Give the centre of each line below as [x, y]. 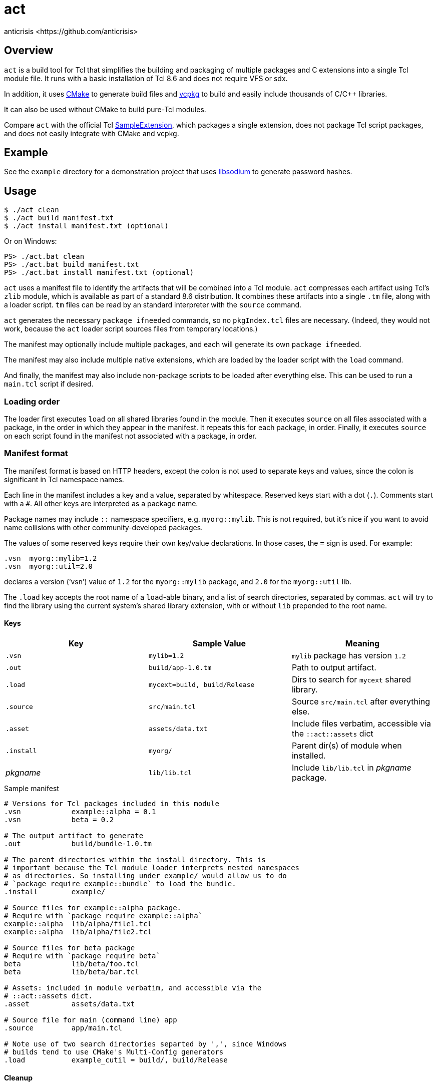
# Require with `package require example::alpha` [103, 916]
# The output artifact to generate [74, 836]
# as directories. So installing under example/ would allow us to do [145, 876]
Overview [29, 51]
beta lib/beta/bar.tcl [72, 972]
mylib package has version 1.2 [349, 655]
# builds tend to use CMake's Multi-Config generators [114, 1052]
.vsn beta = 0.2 [59, 820]
